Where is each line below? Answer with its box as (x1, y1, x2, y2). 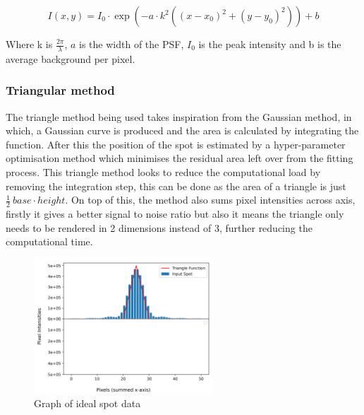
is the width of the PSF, (79, 37, 184, 51)
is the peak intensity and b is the (198, 37, 341, 51)
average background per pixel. (6, 51, 135, 66)
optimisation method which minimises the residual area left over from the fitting (6, 151, 353, 165)
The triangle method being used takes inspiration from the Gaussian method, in (6, 109, 352, 124)
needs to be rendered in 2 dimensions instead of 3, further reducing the (6, 220, 313, 235)
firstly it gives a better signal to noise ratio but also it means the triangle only (6, 206, 344, 221)
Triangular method (6, 81, 115, 99)
